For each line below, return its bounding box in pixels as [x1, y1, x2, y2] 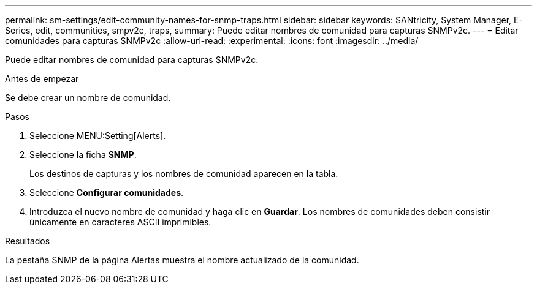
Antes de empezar [5, 73, 79, 84]
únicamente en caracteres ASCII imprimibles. [29, 217, 211, 227]
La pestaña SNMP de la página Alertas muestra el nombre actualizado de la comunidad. [5, 255, 359, 265]
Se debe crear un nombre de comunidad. [5, 92, 171, 103]
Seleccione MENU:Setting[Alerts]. [29, 130, 166, 141]
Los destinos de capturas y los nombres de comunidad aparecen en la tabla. [29, 168, 338, 179]
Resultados [5, 236, 50, 246]
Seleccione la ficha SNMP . [29, 149, 137, 160]
